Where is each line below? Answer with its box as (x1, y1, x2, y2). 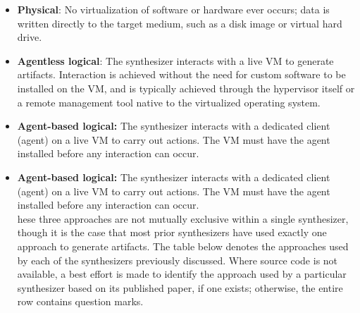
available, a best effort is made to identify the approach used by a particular (17, 266, 347, 281)
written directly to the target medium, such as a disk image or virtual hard (17, 16, 342, 30)
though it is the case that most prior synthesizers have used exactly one (17, 225, 327, 240)
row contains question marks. (17, 294, 144, 309)
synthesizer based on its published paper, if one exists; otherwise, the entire (17, 280, 343, 295)
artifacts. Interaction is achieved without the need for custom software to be (17, 67, 346, 82)
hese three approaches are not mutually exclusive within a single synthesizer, (17, 211, 349, 226)
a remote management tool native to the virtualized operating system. (17, 94, 321, 109)
